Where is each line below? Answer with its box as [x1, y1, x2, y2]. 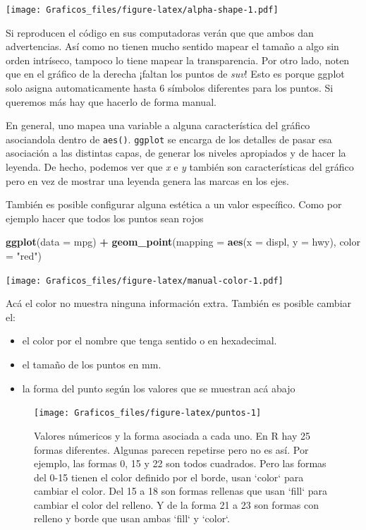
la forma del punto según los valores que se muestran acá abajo [22, 380, 295, 395]
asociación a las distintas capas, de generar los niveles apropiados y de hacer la [6, 145, 346, 160]
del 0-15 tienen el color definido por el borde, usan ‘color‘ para [34, 469, 304, 484]
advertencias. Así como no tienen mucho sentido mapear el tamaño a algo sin [6, 39, 339, 54]
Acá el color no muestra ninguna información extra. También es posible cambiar [6, 296, 352, 311]
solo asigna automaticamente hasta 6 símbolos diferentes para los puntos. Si [6, 80, 334, 95]
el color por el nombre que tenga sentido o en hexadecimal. [22, 333, 277, 348]
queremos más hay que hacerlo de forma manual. [6, 94, 216, 109]
